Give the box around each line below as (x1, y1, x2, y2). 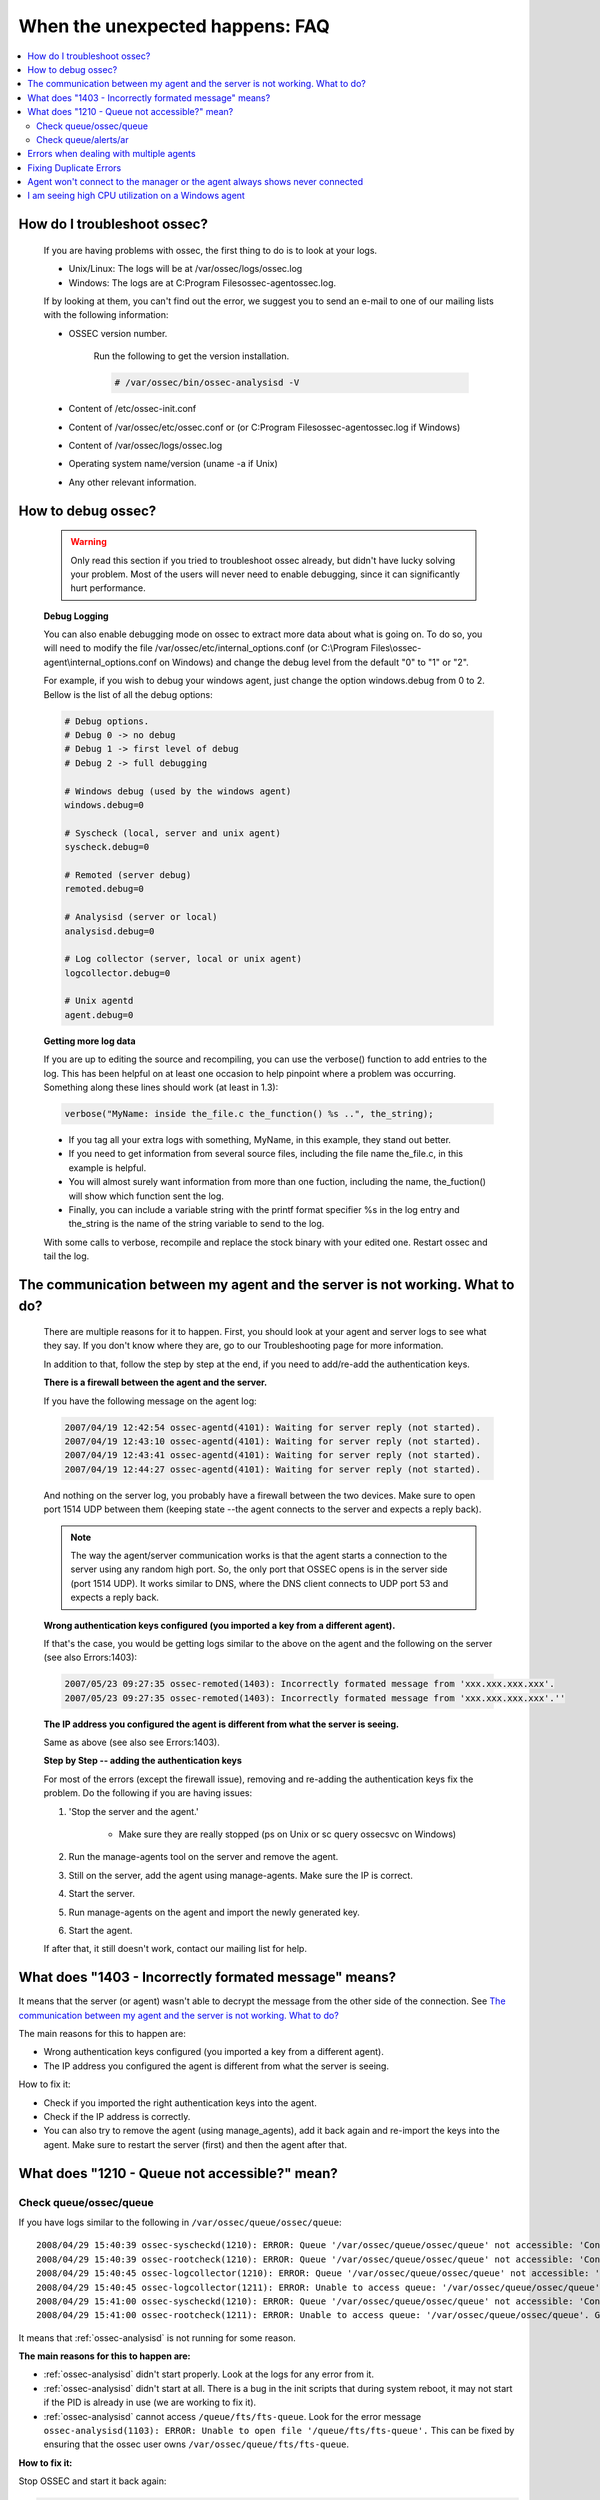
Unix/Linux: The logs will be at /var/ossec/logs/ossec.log (68, 263, 303, 275)
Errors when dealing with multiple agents (27, 148, 196, 160)
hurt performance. (70, 582, 147, 594)
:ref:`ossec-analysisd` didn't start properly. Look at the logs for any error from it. (43, 2368, 375, 2380)
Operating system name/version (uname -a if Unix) (68, 458, 279, 470)
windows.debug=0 (64, 799, 145, 810)
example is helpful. (68, 1161, 147, 1174)
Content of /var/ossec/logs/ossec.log (68, 439, 223, 451)
